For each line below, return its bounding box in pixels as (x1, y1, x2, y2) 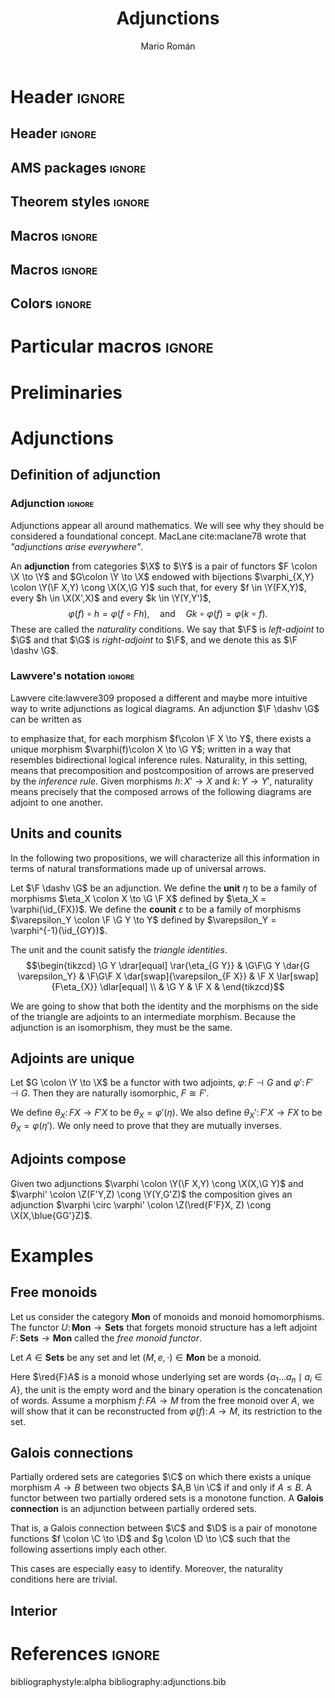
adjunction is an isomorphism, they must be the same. (10, 1021, 233, 1033)
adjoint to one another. (10, 796, 103, 808)
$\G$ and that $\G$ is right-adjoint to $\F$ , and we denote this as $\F (10, 633, 298, 646)
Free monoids (10, 1284, 98, 1301)
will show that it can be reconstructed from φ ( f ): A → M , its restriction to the (10, 1405, 323, 1417)
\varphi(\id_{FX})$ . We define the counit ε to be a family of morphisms (10, 903, 302, 915)
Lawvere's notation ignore (10, 669, 135, 683)
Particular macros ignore (10, 335, 214, 358)
